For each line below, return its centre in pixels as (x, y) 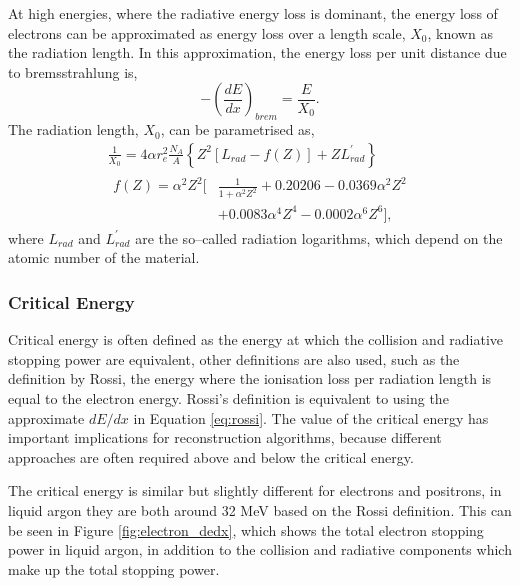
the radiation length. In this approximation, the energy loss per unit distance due (257, 52)
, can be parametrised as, (237, 129)
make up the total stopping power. (114, 568)
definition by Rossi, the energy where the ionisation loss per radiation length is (250, 378)
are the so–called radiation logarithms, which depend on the (319, 237)
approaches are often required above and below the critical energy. (211, 456)
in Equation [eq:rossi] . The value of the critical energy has (311, 417)
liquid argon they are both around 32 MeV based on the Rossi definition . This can (260, 509)
